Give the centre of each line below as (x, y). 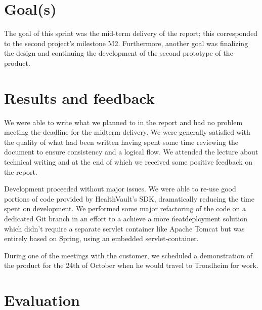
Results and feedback (79, 98)
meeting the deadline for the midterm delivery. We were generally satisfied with (127, 132)
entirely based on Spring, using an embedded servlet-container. (101, 238)
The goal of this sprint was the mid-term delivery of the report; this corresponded (131, 33)
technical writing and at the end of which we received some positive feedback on (128, 162)
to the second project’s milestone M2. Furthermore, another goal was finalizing (126, 43)
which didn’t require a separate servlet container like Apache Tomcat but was (124, 228)
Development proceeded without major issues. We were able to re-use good (120, 189)
